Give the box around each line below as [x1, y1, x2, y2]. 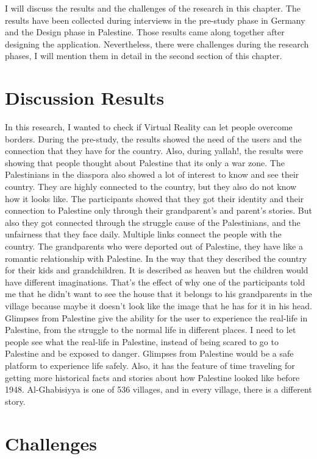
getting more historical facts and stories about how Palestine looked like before [5, 371, 300, 384]
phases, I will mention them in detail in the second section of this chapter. [5, 49, 282, 62]
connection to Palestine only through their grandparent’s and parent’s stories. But [5, 204, 312, 217]
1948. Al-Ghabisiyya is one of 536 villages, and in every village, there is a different [5, 383, 312, 396]
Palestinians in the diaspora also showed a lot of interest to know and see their [5, 168, 299, 181]
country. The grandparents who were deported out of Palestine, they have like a [5, 240, 303, 253]
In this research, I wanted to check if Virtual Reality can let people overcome [5, 121, 293, 133]
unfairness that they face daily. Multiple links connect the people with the [5, 228, 282, 240]
